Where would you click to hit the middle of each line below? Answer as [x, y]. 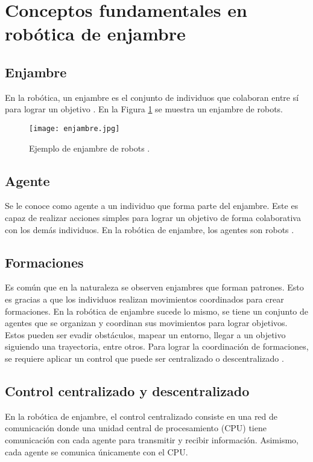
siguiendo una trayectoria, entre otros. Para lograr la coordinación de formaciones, [157, 346]
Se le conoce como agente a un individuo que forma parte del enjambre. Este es [152, 206]
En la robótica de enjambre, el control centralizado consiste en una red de [141, 416]
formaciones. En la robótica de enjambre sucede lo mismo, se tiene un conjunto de [157, 311]
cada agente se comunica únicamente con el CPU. [96, 451]
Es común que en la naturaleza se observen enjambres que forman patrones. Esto [154, 287]
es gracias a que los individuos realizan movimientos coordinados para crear [144, 299]
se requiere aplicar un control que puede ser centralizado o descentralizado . [144, 358]
